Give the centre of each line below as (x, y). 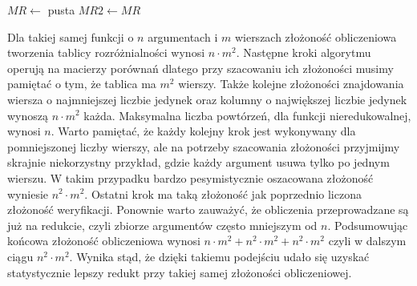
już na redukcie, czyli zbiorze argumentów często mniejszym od (162, 225)
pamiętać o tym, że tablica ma (82, 84)
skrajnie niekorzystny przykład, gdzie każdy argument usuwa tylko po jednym (198, 162)
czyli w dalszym (367, 241)
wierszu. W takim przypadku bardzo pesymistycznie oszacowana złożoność (190, 177)
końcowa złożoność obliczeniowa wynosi (104, 241)
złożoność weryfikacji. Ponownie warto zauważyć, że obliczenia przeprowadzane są (208, 209)
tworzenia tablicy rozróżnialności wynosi (106, 52)
